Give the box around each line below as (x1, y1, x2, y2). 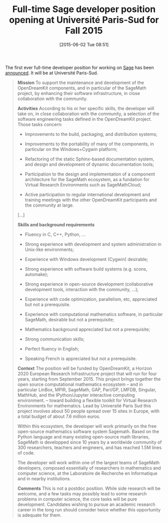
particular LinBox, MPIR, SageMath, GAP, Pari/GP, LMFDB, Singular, (17, 386, 156, 393)
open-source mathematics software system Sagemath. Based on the (17, 428, 159, 434)
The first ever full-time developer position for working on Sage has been (5, 64, 154, 70)
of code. (17, 450, 35, 456)
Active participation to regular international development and (24, 191, 150, 197)
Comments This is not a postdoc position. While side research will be (17, 485, 161, 491)
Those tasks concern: (17, 121, 62, 127)
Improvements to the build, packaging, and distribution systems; (24, 131, 157, 137)
